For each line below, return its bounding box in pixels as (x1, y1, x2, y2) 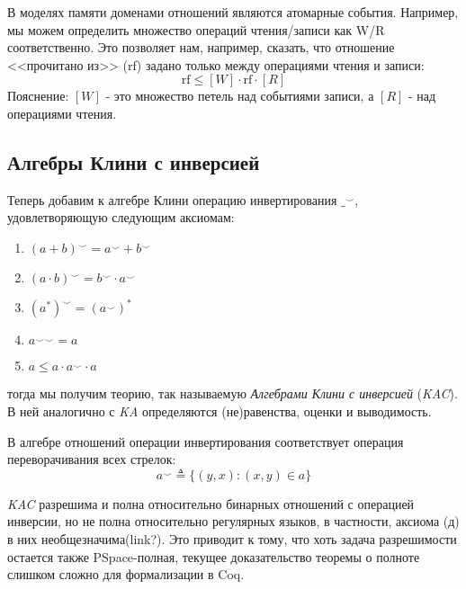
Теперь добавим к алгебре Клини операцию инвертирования (7, 190, 337, 209)
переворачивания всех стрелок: (7, 450, 176, 469)
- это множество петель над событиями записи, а (105, 86, 374, 105)
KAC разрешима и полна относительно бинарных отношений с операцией (7, 494, 415, 513)
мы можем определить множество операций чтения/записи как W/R (7, 20, 385, 39)
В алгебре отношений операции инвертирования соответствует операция (7, 432, 404, 451)
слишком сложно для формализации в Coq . (7, 565, 245, 584)
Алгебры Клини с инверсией (7, 147, 260, 175)
